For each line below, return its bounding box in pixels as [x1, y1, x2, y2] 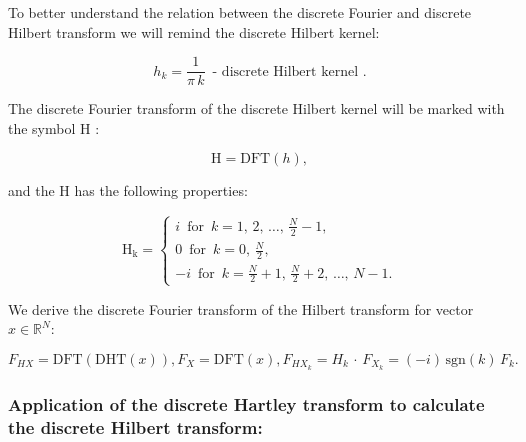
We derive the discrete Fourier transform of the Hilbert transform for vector [8, 298, 474, 319]
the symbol [8, 117, 76, 138]
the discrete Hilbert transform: [8, 414, 263, 439]
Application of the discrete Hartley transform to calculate [8, 391, 485, 416]
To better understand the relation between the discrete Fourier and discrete [8, 2, 472, 22]
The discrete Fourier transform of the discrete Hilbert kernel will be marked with [8, 98, 505, 119]
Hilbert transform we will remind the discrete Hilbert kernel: [8, 21, 380, 42]
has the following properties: [74, 180, 248, 201]
